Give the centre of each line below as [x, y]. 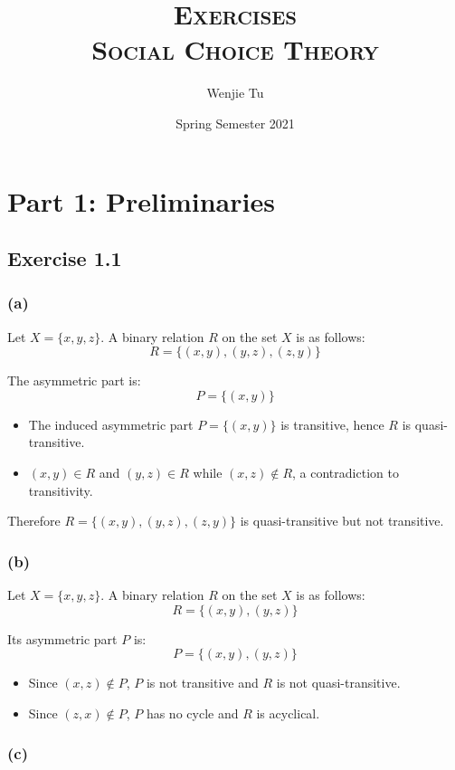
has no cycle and [192, 713]
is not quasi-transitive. [338, 683]
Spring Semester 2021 [235, 123]
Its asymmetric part [62, 638]
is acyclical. [288, 713]
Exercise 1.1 [65, 258]
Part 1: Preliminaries [141, 200]
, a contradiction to [346, 473]
